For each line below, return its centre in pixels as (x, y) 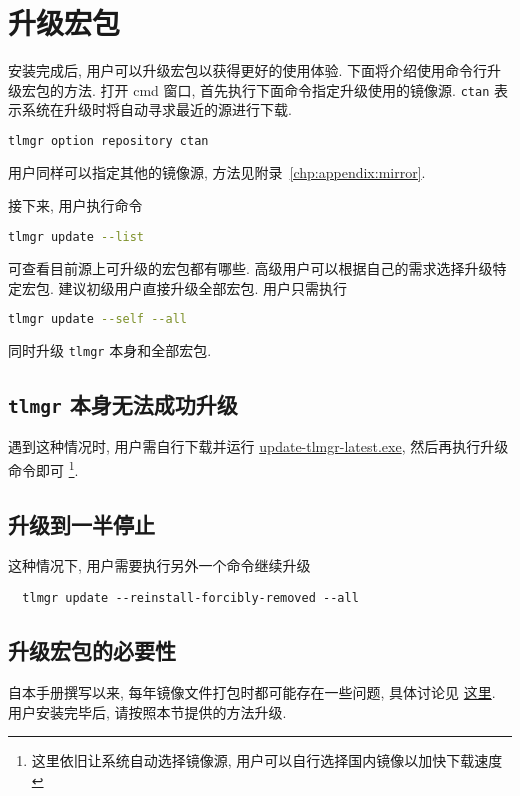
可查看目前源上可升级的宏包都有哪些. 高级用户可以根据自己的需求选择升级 (250, 267)
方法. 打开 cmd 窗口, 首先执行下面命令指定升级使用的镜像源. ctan (276, 89)
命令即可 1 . (43, 468)
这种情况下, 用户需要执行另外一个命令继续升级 (159, 565)
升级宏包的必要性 (92, 650)
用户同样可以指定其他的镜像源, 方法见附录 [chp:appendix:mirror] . (217, 171)
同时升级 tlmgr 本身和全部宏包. (110, 349)
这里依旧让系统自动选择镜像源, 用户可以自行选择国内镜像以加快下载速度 (267, 760)
